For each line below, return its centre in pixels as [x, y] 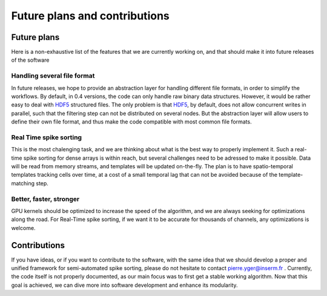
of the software [30, 60]
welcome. [23, 228]
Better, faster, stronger [45, 199]
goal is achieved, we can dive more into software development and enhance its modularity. [125, 285]
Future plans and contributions [90, 16]
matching [23, 183]
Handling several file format [53, 76]
